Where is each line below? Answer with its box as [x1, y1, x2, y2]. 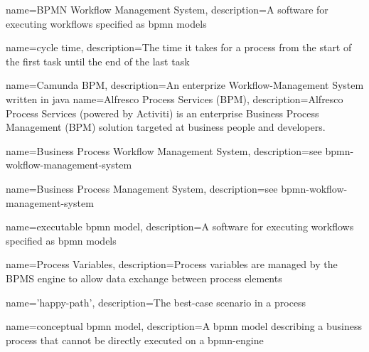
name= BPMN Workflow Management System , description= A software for [6, 2, 328, 16]
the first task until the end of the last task [6, 53, 190, 68]
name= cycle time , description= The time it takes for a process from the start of [6, 40, 352, 55]
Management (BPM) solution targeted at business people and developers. [6, 119, 326, 134]
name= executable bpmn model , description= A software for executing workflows [6, 219, 354, 234]
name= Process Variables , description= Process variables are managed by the [6, 257, 338, 272]
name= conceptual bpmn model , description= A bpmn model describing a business [6, 319, 363, 334]
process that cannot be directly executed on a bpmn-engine [6, 332, 264, 347]
